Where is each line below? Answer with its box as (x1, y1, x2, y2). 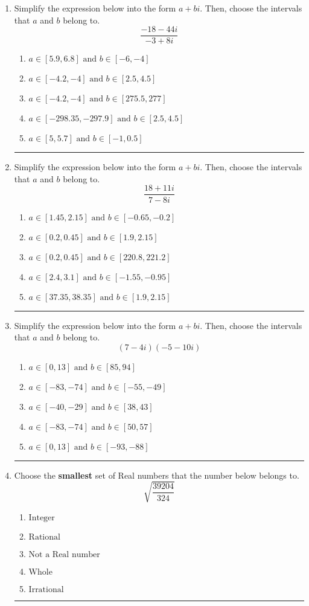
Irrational (28, 585, 64, 594)
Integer (28, 513, 55, 522)
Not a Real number (28, 550, 100, 559)
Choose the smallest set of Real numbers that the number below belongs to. (14, 468, 299, 481)
